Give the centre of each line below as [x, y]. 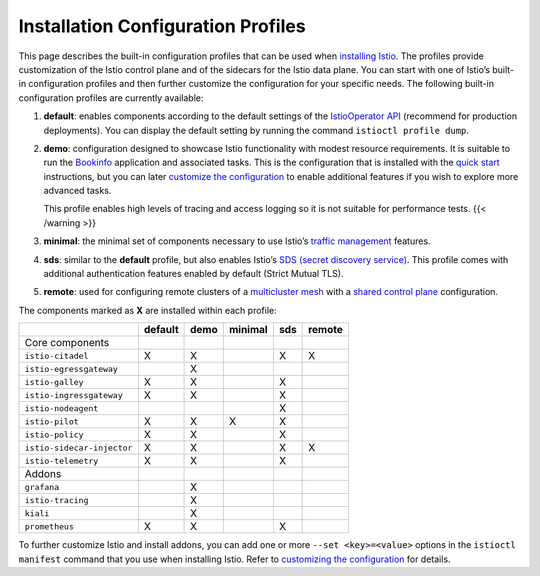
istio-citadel [56, 355]
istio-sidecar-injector [78, 447]
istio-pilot [51, 421]
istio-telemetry [61, 460]
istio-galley [54, 381]
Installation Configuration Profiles [162, 26]
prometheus [49, 526]
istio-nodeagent [61, 408]
